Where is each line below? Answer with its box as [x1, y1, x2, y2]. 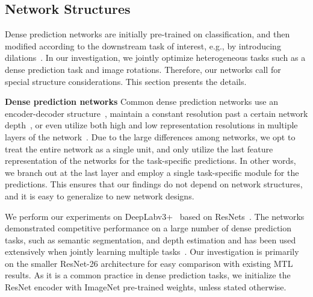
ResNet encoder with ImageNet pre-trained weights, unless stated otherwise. [5, 281, 287, 293]
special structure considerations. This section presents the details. [5, 75, 247, 87]
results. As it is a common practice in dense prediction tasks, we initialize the [5, 269, 291, 281]
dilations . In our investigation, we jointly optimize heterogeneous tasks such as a [5, 51, 306, 64]
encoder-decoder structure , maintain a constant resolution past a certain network [5, 107, 308, 119]
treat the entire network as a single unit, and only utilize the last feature [5, 142, 273, 155]
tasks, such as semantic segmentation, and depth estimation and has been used [5, 233, 296, 246]
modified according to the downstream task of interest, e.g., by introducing [5, 39, 281, 52]
